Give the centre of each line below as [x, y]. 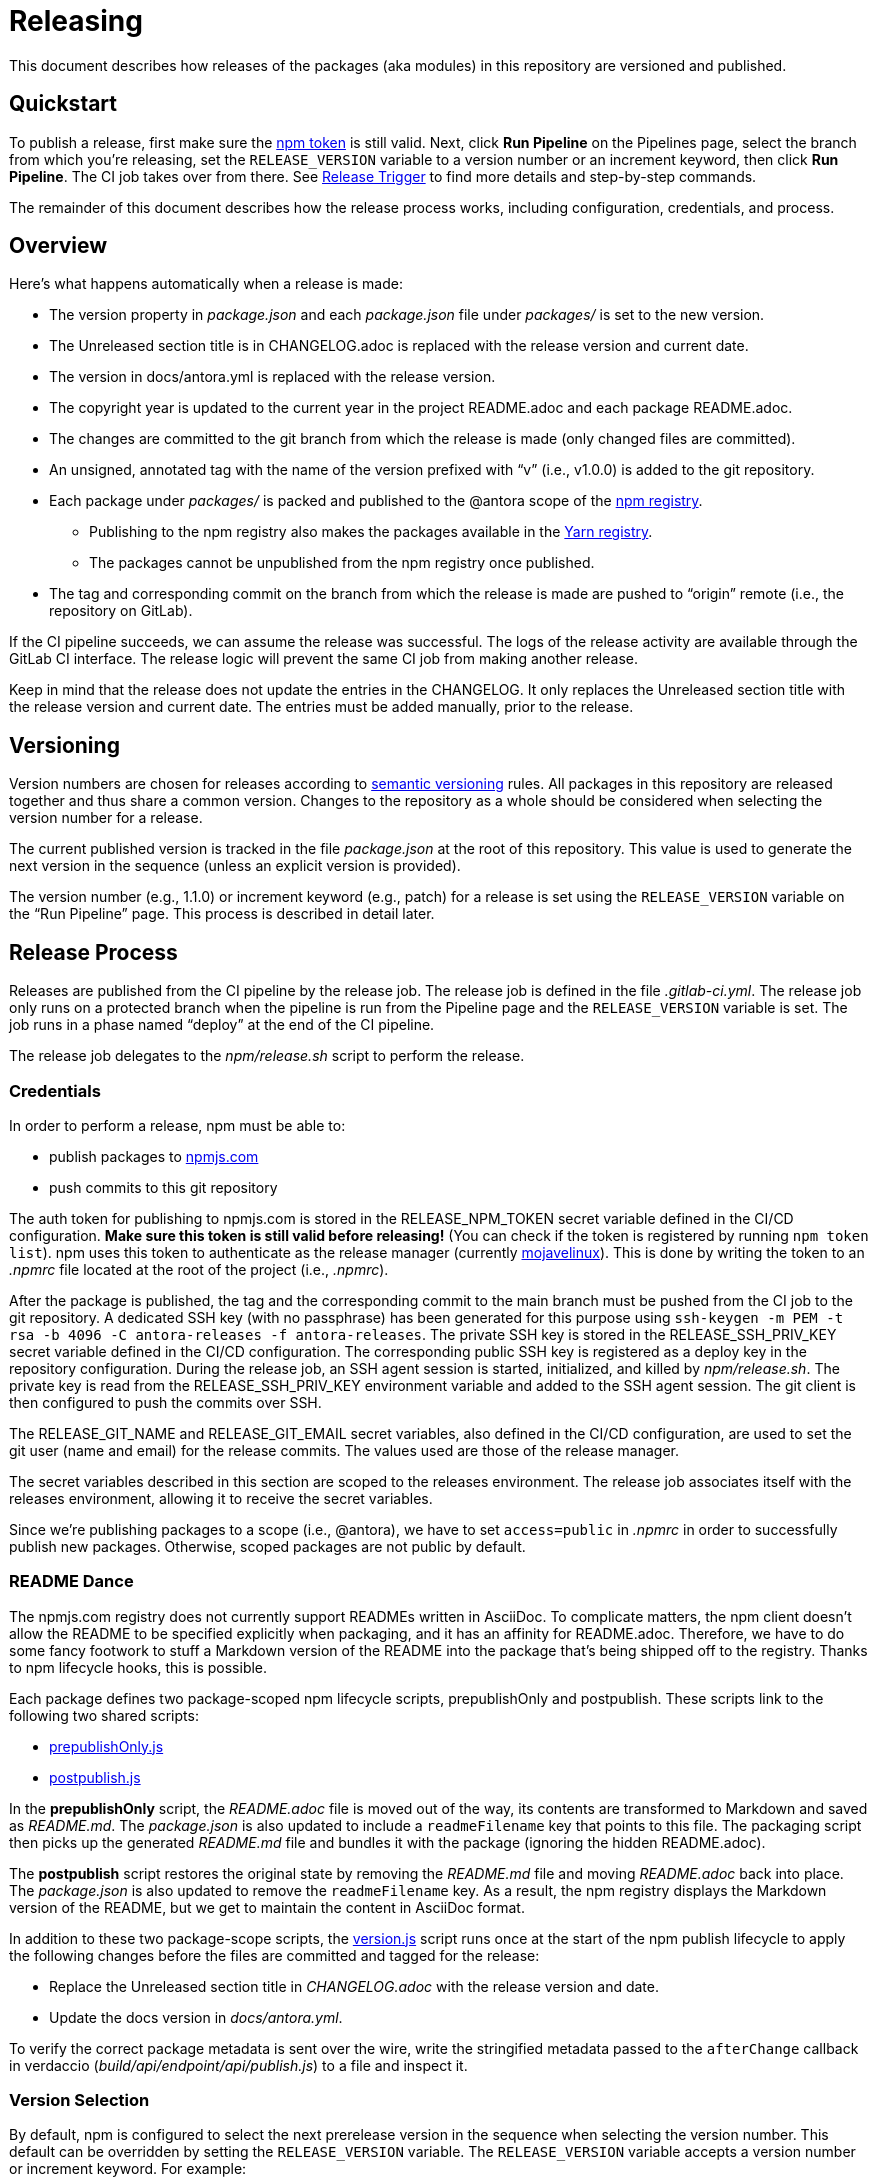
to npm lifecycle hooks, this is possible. [138, 1667]
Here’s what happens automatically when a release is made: [206, 284]
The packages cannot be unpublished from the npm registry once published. [342, 563]
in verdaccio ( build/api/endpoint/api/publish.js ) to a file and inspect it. [238, 2065]
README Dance [71, 1581]
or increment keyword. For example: [128, 2169]
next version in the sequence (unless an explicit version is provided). [235, 866]
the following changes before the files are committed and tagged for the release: [274, 1955]
